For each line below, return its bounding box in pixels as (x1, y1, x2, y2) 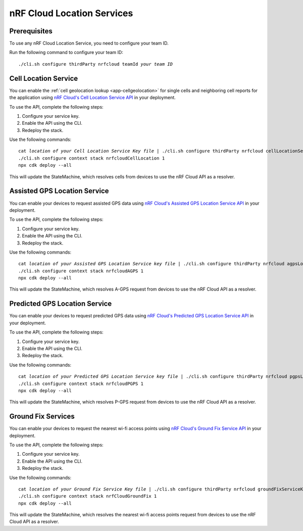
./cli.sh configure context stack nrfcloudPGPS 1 (18, 380, 144, 387)
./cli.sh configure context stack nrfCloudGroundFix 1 (18, 493, 157, 499)
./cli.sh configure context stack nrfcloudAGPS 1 (18, 268, 144, 274)
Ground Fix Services (9, 412, 75, 421)
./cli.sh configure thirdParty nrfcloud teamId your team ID (18, 61, 173, 67)
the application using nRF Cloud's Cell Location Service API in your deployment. (9, 94, 176, 101)
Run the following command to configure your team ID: (9, 50, 123, 56)
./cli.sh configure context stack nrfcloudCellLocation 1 (18, 155, 165, 161)
